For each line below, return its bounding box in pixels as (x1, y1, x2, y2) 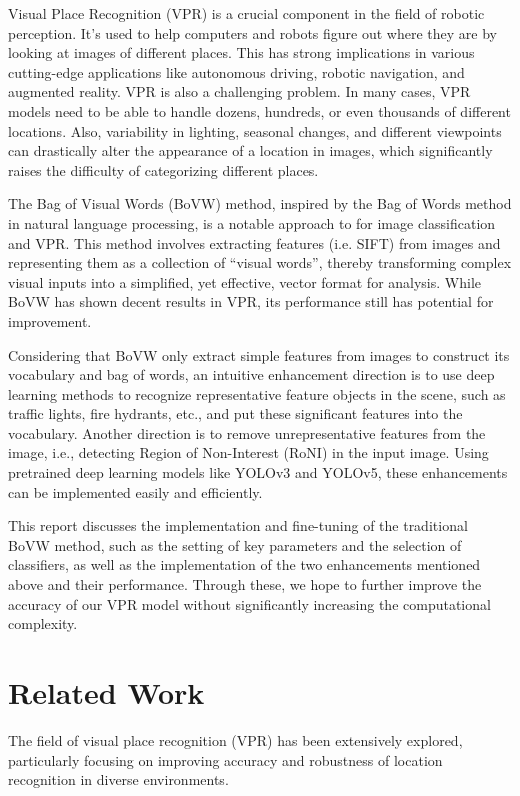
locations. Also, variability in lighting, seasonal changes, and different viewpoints (8, 120, 502, 141)
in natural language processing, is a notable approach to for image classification (8, 212, 496, 233)
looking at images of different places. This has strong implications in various (8, 42, 475, 63)
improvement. (8, 310, 92, 331)
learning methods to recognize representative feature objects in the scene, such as (8, 383, 506, 404)
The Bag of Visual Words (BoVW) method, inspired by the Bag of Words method (8, 193, 512, 214)
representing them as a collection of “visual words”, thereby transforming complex (8, 252, 512, 273)
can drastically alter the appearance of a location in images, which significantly (8, 140, 493, 161)
